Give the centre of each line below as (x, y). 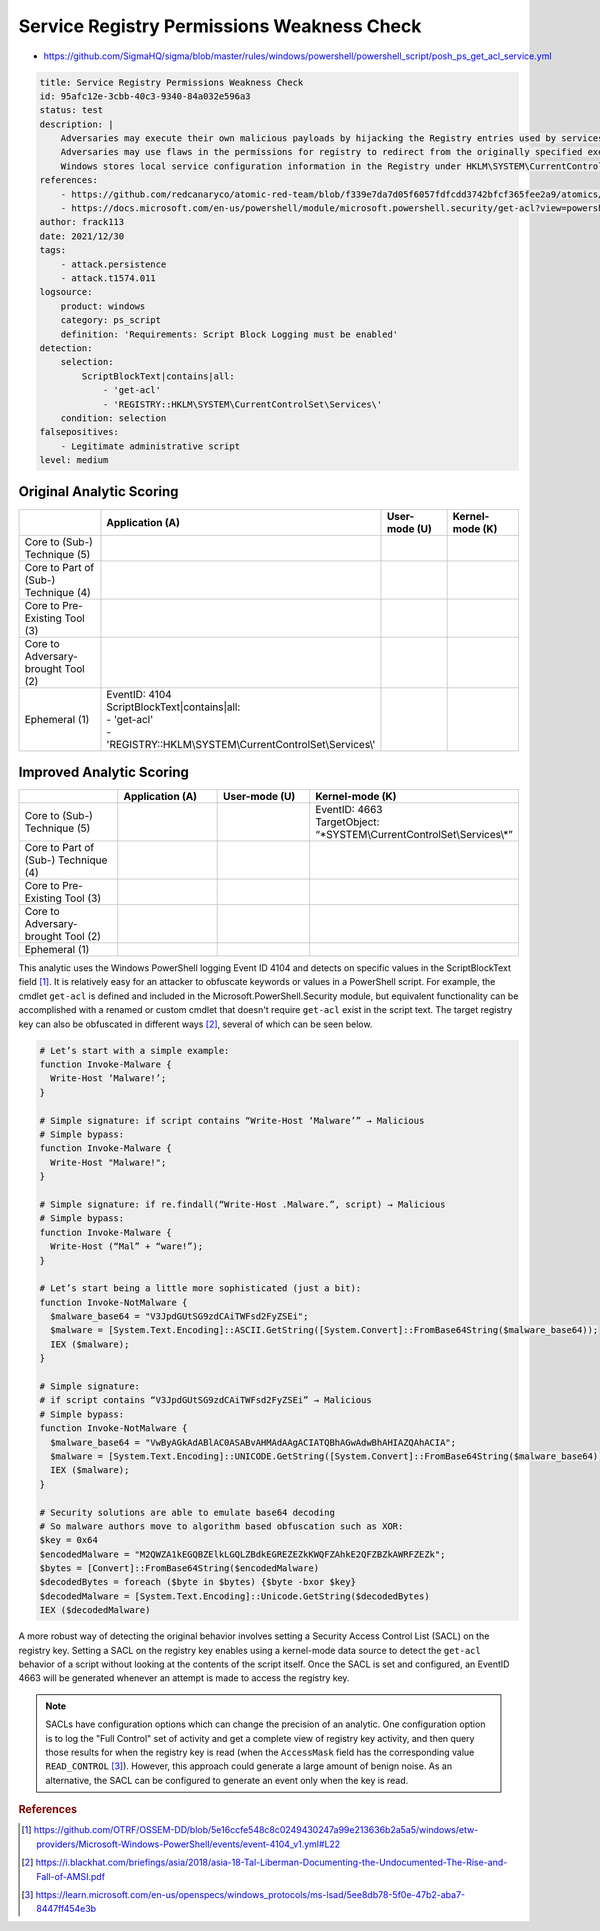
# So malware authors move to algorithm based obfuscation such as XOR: (221, 1526)
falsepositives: (79, 432)
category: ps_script (111, 320)
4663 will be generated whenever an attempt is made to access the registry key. (184, 1678)
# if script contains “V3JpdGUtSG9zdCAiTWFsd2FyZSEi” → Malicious (205, 1400)
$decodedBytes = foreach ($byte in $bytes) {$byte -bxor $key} (198, 1582)
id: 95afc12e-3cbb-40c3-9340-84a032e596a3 (145, 96)
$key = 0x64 (69, 1540)
